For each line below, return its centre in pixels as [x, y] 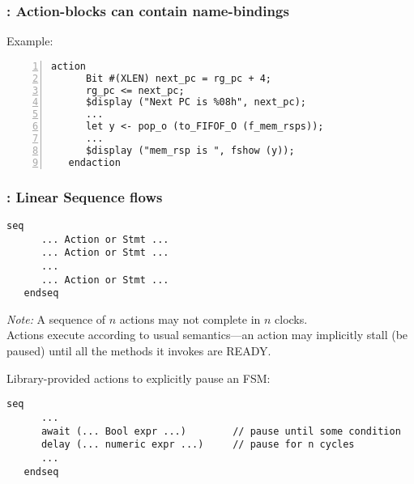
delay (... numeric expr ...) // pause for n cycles [198, 445]
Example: [30, 41]
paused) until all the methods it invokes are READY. [139, 351]
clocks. [291, 318]
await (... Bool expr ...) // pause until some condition [221, 431]
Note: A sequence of [56, 318]
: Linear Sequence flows [85, 196]
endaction [94, 162]
